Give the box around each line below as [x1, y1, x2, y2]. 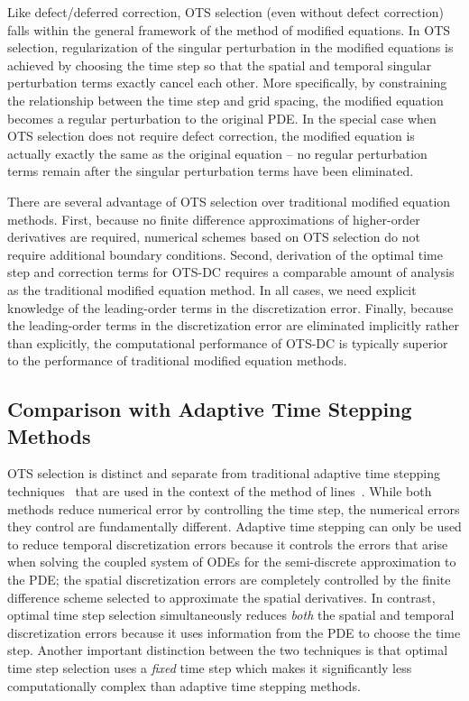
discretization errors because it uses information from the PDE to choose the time [7, 623, 461, 641]
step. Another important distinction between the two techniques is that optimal [7, 641, 448, 659]
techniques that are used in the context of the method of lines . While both [7, 482, 432, 501]
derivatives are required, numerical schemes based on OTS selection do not [7, 227, 420, 246]
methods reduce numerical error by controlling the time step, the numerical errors [7, 499, 460, 518]
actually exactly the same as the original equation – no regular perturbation [7, 143, 428, 162]
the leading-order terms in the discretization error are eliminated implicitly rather [7, 316, 460, 335]
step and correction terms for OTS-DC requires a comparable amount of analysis [7, 263, 455, 281]
